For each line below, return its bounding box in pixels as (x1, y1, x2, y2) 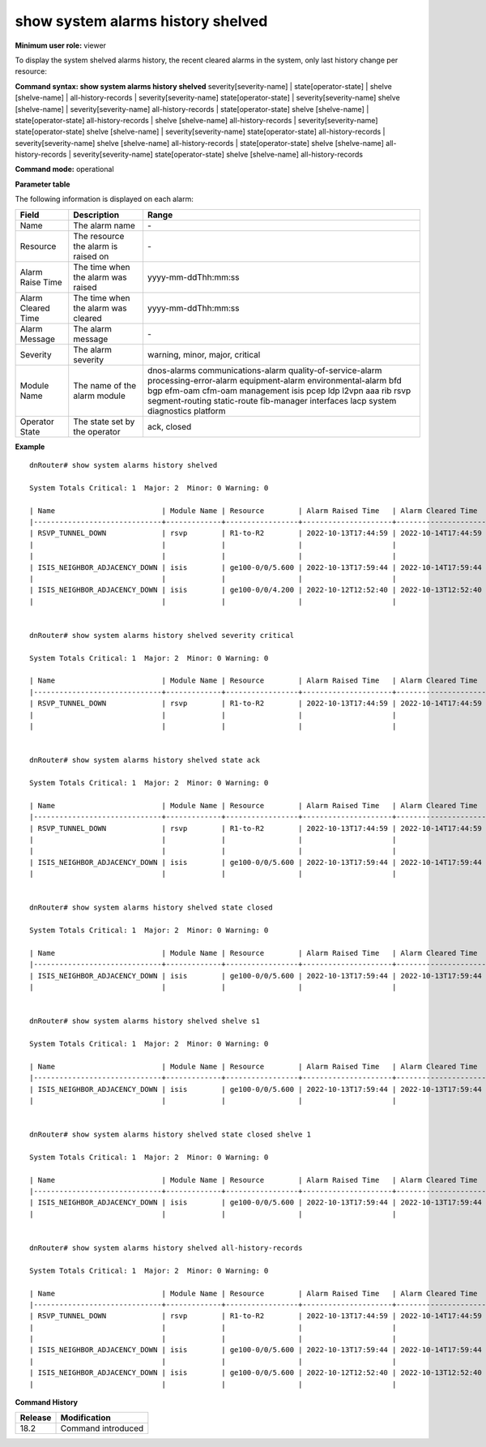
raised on (73, 250, 109, 262)
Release (19, 1412, 52, 1423)
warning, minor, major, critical (147, 349, 261, 360)
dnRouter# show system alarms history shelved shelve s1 (29, 1017, 261, 1025)
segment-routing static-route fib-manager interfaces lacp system (147, 395, 397, 406)
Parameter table (15, 179, 70, 189)
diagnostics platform (147, 405, 226, 417)
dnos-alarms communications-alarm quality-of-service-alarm (147, 365, 382, 376)
